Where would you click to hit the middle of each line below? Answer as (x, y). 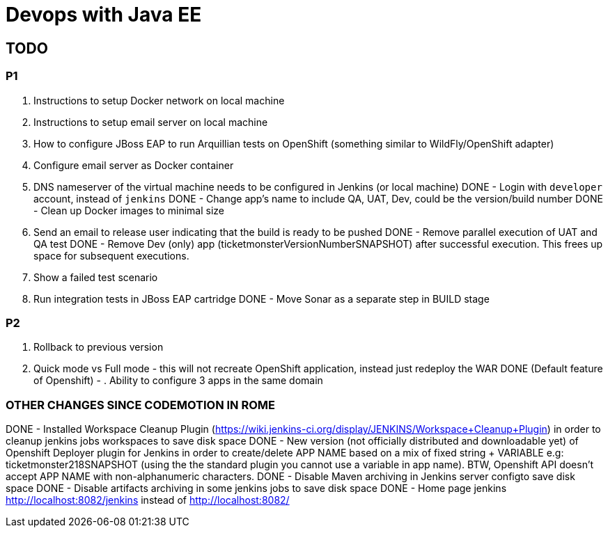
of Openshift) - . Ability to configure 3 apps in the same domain (178, 381)
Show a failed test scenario (96, 277)
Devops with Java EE (104, 15)
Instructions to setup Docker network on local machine (159, 100)
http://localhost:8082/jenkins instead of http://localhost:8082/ (148, 500)
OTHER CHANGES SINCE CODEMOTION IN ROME (140, 405)
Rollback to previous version (99, 347)
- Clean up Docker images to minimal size (129, 210)
